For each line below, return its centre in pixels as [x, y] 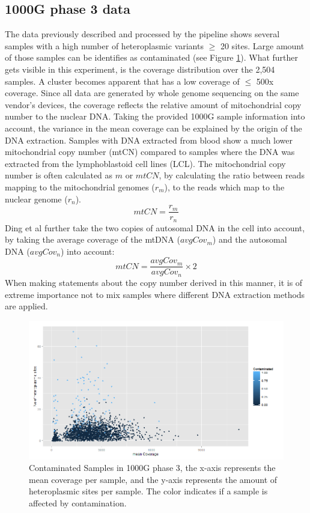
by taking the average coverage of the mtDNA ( [93, 239]
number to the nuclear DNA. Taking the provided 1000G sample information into [155, 116]
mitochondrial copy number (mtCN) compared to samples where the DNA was [150, 152]
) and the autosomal [250, 239]
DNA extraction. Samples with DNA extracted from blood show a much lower [149, 140]
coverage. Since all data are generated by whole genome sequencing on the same [152, 93]
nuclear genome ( [36, 199]
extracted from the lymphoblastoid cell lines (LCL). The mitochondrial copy [145, 163]
